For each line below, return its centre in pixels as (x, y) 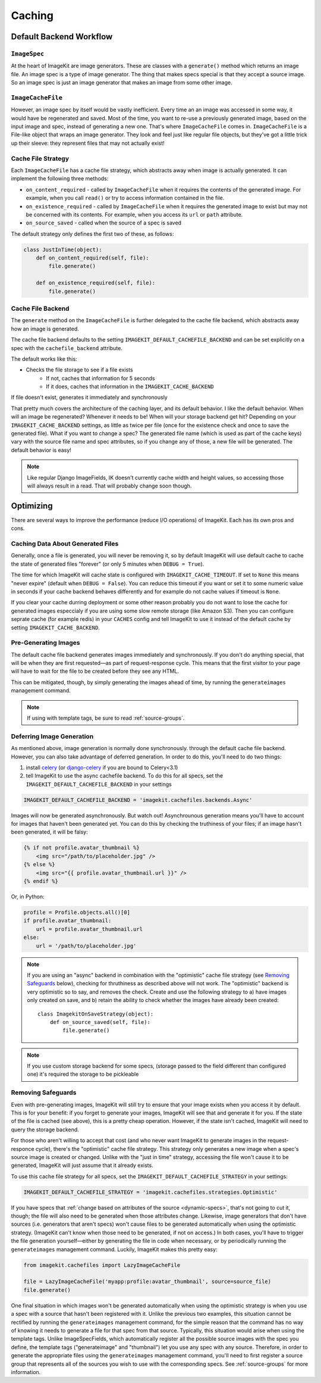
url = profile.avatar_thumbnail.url (89, 929)
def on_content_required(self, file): (92, 258)
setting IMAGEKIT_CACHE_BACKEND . (56, 627)
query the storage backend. (45, 1129)
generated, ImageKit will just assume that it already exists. (82, 1165)
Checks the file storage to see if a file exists (79, 370)
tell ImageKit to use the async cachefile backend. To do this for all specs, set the (125, 776)
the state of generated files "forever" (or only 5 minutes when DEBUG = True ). (108, 564)
